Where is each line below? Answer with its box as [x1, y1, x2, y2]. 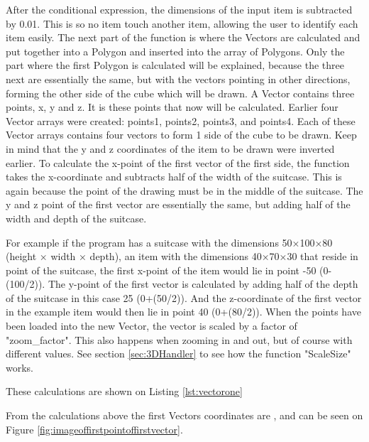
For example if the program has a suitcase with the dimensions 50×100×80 [6, 235, 333, 249]
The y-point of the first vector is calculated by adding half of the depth [48, 276, 358, 291]
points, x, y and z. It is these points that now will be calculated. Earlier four [6, 99, 338, 114]
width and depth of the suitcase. [6, 210, 147, 225]
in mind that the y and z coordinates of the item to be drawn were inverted [6, 141, 335, 156]
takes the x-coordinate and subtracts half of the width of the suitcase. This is [6, 169, 342, 184]
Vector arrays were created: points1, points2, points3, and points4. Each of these [6, 113, 356, 128]
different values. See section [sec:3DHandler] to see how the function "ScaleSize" [6, 346, 351, 361]
